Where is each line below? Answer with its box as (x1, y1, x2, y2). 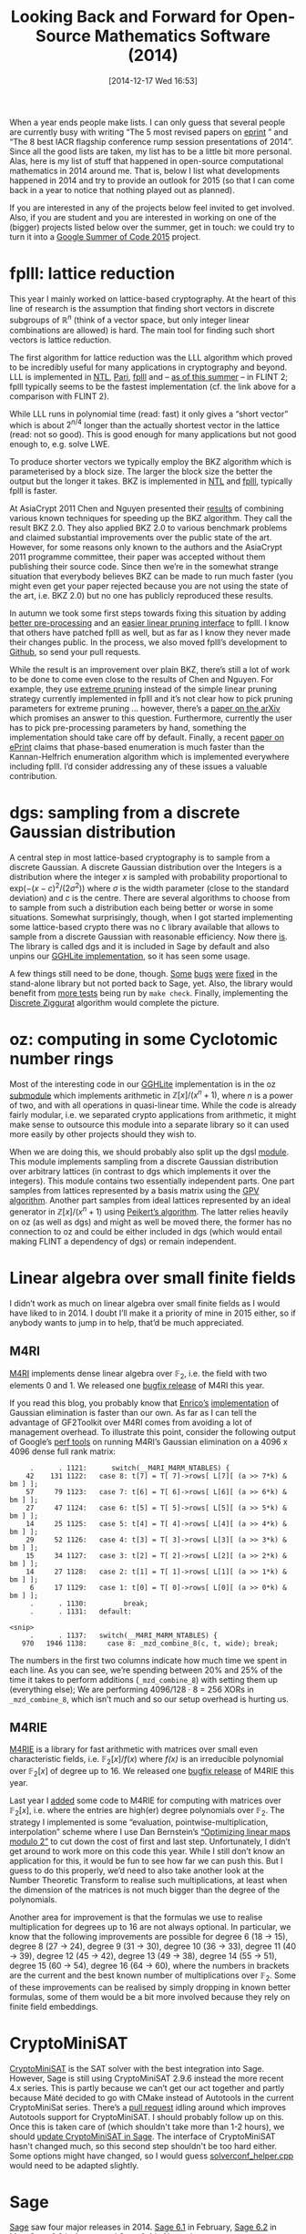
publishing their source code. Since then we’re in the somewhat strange (9, 561, 280, 572)
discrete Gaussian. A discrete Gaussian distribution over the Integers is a (9, 862, 282, 873)
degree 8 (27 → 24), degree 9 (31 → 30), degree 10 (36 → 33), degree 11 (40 (9, 1941, 296, 1952)
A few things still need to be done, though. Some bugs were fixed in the (9, 968, 278, 979)
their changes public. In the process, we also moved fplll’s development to (9, 637, 288, 648)
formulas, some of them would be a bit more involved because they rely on (9, 1991, 291, 2002)
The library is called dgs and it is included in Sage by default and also (9, 940, 270, 951)
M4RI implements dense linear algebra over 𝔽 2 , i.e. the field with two (9, 1368, 267, 1381)
